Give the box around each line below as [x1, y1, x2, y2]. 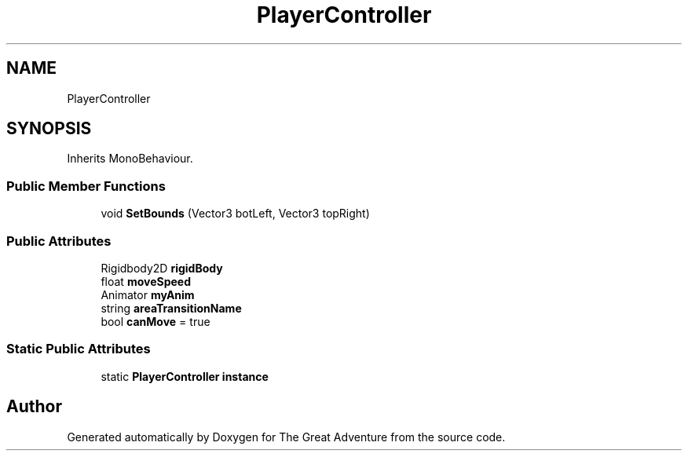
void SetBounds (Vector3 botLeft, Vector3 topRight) [101, 207, 370, 221]
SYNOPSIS [6, 119, 92, 139]
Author [6, 397, 62, 417]
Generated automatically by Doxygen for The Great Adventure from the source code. [67, 430, 506, 444]
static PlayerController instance [101, 369, 269, 383]
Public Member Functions [6, 177, 166, 194]
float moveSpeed [101, 274, 191, 288]
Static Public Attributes [6, 341, 151, 357]
